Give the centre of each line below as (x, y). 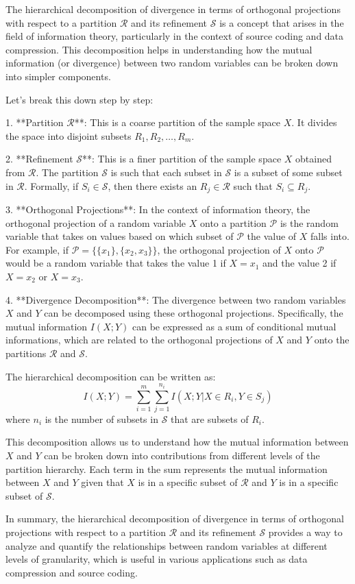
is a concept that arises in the (282, 22)
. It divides (314, 122)
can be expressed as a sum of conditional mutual (234, 326)
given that (102, 482)
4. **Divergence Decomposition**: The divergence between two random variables (176, 299)
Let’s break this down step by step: (79, 99)
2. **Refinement (39, 159)
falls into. (330, 236)
